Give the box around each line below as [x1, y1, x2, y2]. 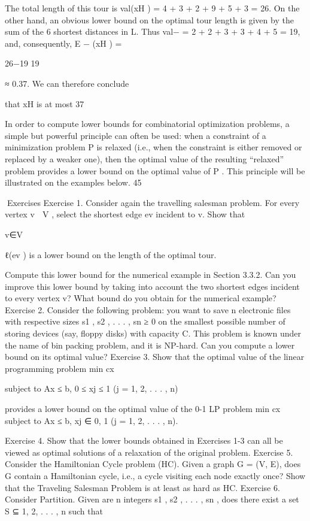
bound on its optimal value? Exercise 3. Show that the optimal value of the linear [5, 350, 305, 363]
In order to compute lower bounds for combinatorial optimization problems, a [5, 117, 290, 130]
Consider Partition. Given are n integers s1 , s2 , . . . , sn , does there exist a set [5, 493, 299, 505]
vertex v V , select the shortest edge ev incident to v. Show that [5, 208, 245, 220]
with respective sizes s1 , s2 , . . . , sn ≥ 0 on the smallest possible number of [5, 315, 285, 328]
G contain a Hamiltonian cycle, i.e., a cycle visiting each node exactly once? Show [5, 469, 306, 481]
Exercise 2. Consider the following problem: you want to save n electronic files [5, 303, 291, 316]
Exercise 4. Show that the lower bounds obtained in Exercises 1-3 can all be [5, 434, 283, 447]
